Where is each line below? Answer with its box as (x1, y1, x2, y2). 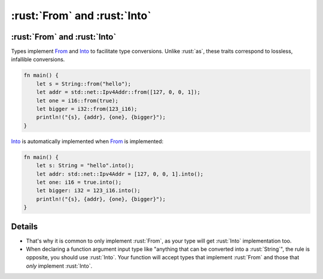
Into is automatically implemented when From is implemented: (11, 138, 164, 145)
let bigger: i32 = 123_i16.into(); (36, 187, 141, 194)
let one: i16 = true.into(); (36, 178, 122, 186)
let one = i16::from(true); (36, 97, 119, 104)
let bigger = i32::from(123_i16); (36, 105, 138, 112)
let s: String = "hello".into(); (36, 162, 135, 169)
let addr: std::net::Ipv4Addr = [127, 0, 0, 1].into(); (36, 171, 204, 177)
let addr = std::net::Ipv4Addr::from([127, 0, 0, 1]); (36, 89, 200, 96)
